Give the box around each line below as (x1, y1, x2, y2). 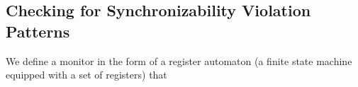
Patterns (6, 20, 70, 42)
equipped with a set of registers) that (6, 67, 167, 82)
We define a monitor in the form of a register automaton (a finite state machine (6, 53, 352, 68)
